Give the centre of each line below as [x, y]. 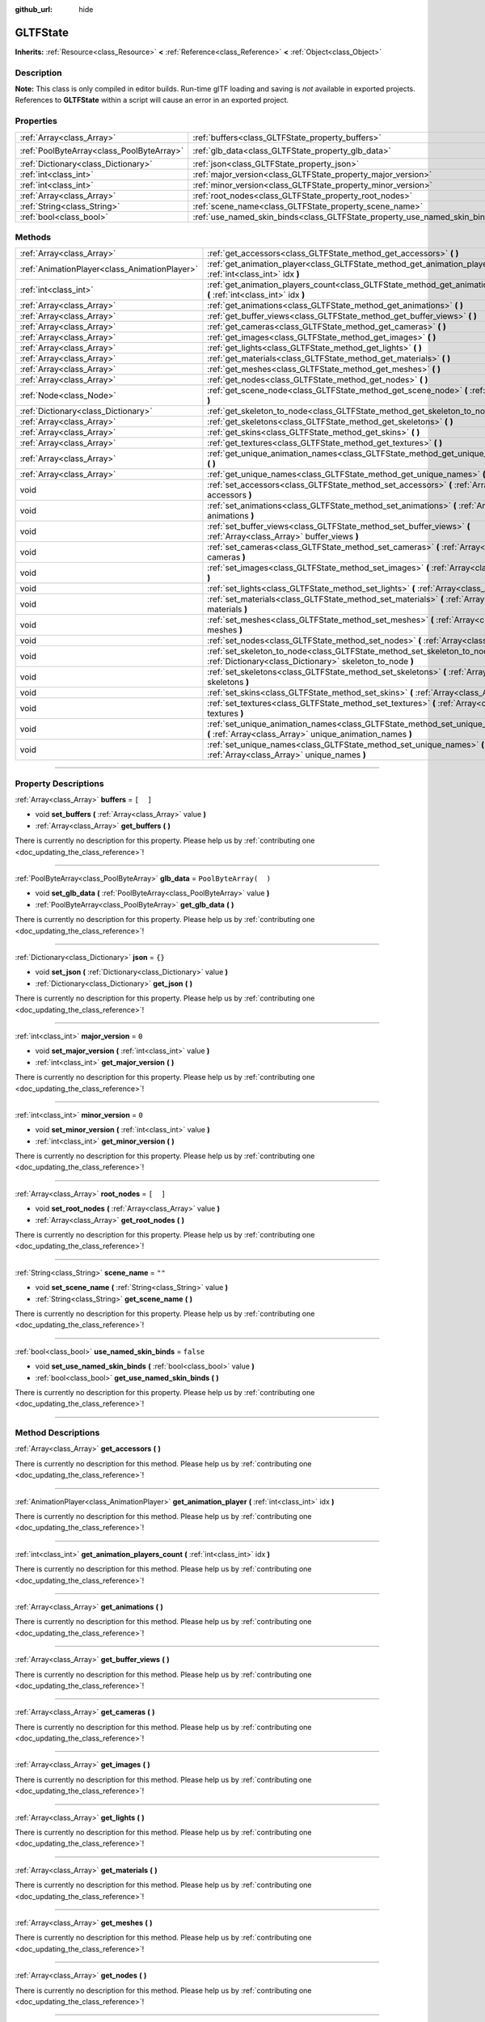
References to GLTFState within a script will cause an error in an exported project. [152, 100]
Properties [36, 121]
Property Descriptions [59, 783]
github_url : [34, 9]
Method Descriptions [57, 1433]
